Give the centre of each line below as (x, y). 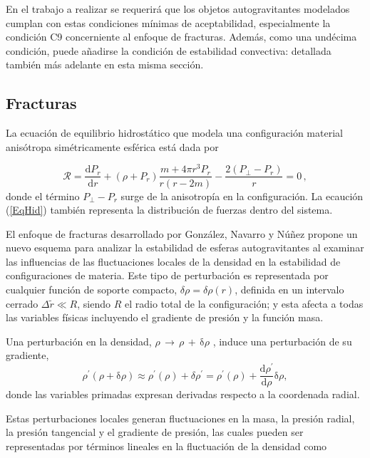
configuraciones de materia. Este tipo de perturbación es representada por (167, 275)
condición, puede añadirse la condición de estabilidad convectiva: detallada (169, 50)
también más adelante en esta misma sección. (105, 64)
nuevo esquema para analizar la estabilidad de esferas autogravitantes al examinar (185, 248)
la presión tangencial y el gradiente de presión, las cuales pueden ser (155, 432)
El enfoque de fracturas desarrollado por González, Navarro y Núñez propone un (182, 233)
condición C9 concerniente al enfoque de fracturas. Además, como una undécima (181, 37)
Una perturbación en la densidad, (79, 341)
